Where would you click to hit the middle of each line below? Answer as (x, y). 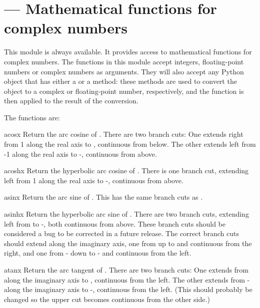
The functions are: (32, 117)
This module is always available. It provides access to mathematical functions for (128, 52)
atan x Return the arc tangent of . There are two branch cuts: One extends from (126, 270)
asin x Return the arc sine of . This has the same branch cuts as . (103, 197)
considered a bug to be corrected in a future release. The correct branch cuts (121, 233)
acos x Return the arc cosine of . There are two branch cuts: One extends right (124, 134)
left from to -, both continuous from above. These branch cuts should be (115, 223)
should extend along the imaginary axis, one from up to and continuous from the (128, 243)
